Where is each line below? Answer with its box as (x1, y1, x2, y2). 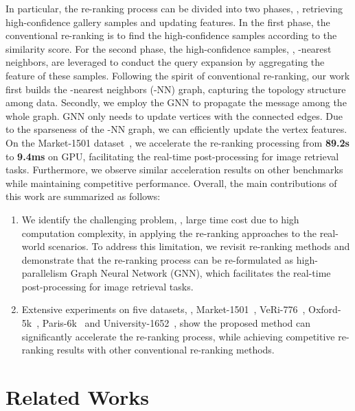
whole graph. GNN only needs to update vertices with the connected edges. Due (5, 108, 343, 123)
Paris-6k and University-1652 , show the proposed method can (42, 316, 311, 330)
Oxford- (308, 302, 341, 316)
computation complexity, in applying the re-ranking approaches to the (21, 225, 317, 240)
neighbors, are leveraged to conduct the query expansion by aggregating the (5, 55, 325, 69)
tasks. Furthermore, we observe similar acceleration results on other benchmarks (5, 162, 343, 177)
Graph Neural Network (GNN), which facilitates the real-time (70, 266, 331, 280)
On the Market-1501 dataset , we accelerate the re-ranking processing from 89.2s (5, 135, 350, 149)
